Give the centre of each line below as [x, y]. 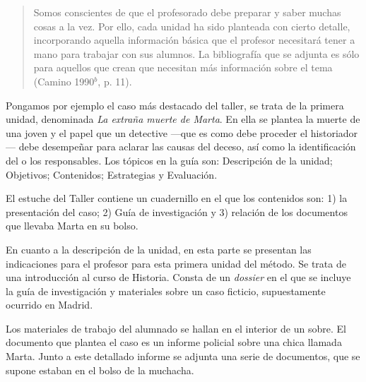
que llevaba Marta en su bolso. [72, 226]
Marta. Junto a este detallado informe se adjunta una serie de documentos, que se [183, 356]
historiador [334, 132]
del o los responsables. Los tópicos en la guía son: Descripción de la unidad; [169, 160]
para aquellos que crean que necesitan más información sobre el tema [183, 67]
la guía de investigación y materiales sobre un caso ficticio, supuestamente [166, 291]
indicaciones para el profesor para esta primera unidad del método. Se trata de [176, 263]
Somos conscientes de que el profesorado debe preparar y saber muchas [187, 12]
